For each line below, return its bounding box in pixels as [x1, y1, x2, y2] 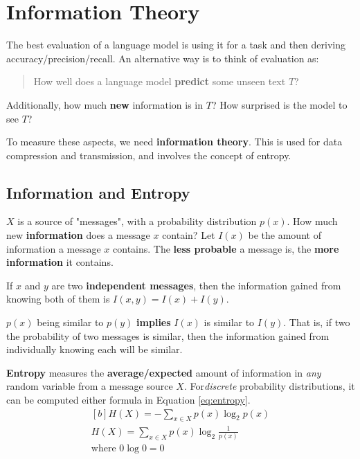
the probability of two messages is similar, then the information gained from [6, 328, 330, 343]
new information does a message [6, 228, 150, 242]
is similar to [204, 315, 255, 330]
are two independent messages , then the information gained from [51, 278, 341, 292]
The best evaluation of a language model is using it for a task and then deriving [6, 37, 346, 52]
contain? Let [162, 228, 215, 242]
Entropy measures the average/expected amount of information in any [6, 365, 321, 379]
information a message [6, 241, 101, 255]
